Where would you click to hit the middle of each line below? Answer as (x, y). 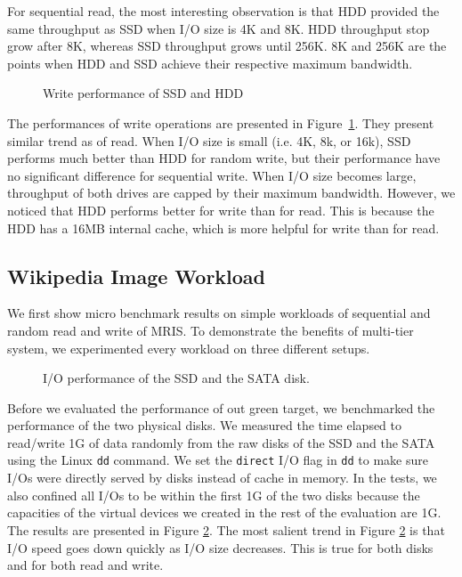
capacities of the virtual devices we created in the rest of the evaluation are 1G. (224, 512)
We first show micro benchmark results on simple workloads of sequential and (219, 313)
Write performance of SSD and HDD (143, 93)
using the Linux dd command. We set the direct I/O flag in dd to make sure (218, 460)
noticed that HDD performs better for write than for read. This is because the (221, 210)
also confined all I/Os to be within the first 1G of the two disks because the (214, 495)
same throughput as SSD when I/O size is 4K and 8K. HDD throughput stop (219, 28)
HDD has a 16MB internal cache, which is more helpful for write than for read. (223, 228)
